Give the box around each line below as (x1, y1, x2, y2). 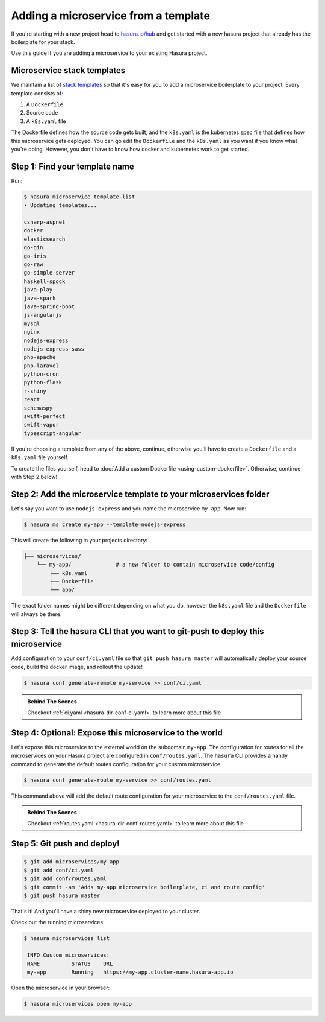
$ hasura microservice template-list (23, 193, 135, 200)
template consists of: (11, 89, 63, 97)
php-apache (23, 354, 56, 361)
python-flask (23, 379, 63, 386)
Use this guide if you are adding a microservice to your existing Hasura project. (11, 49, 208, 57)
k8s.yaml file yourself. (11, 454, 69, 461)
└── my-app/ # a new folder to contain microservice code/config (36, 561, 275, 568)
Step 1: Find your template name (11, 161, 135, 171)
